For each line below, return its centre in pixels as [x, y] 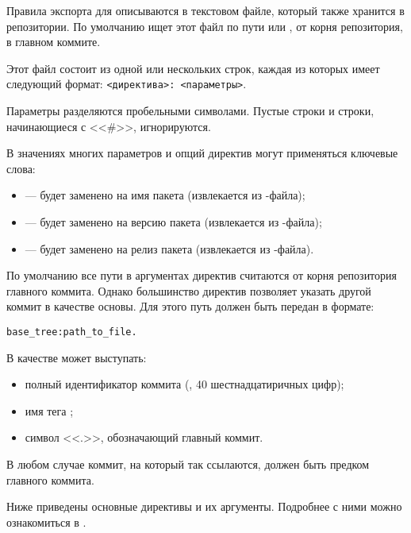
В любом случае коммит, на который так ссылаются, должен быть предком [188, 464]
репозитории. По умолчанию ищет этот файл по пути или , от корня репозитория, [205, 26]
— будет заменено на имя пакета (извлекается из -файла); [165, 195]
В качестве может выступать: [77, 357]
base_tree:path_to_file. [72, 332]
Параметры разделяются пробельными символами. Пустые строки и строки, [190, 111]
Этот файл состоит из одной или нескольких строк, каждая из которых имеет [193, 68]
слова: [21, 168]
